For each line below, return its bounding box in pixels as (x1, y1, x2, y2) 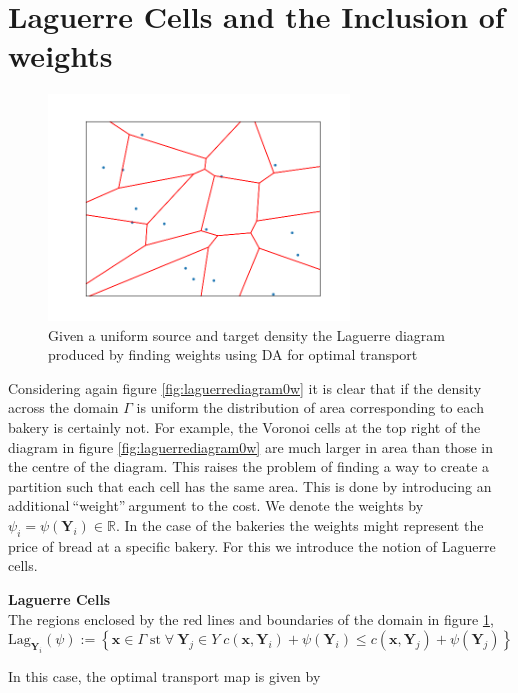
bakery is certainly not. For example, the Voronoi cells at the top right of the (8, 417, 481, 438)
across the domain (8, 397, 119, 418)
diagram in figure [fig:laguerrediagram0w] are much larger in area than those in (8, 436, 494, 457)
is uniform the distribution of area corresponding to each (136, 397, 484, 418)
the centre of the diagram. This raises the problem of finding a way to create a (8, 456, 490, 477)
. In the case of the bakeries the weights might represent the (115, 515, 484, 536)
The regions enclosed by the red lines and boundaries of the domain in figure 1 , (8, 608, 494, 629)
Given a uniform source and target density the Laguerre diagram (48, 324, 445, 345)
